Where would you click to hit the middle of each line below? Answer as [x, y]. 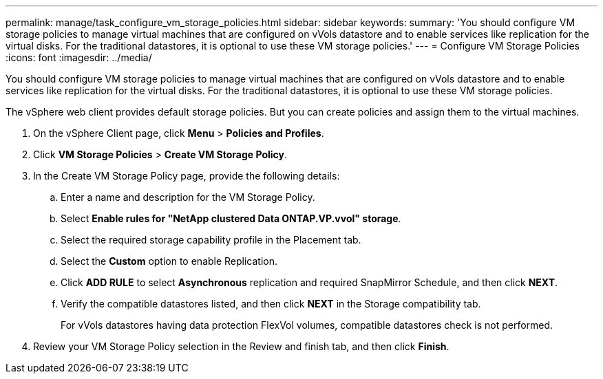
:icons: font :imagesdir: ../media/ [79, 57]
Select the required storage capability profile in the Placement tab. [211, 240]
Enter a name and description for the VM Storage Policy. [188, 197]
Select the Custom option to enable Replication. [169, 261]
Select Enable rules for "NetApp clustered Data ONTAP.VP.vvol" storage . [231, 218]
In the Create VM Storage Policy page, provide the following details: [187, 176]
